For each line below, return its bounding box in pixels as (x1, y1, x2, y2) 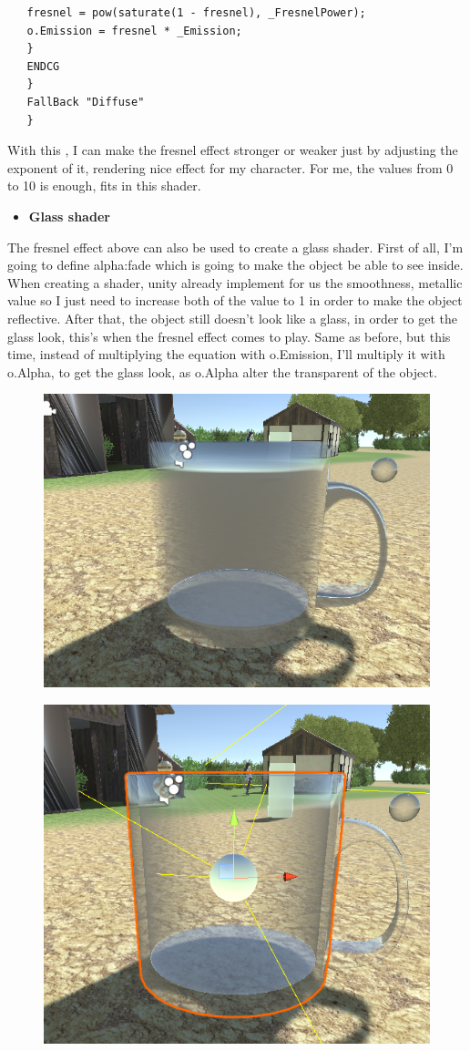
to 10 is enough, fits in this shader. (7, 176, 201, 195)
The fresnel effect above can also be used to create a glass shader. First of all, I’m (7, 237, 464, 256)
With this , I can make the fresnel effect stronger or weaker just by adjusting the (7, 140, 458, 160)
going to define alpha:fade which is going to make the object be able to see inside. (7, 255, 464, 274)
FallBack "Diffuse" (26, 95, 145, 108)
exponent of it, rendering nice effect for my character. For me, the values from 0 (7, 158, 454, 177)
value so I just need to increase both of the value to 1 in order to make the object (7, 291, 463, 310)
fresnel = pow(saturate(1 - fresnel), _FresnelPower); (26, 6, 366, 19)
